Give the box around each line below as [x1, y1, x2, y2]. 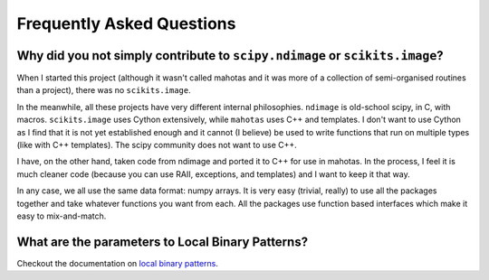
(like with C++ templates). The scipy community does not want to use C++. [16, 140, 298, 151]
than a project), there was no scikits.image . [16, 85, 191, 96]
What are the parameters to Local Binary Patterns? [16, 234, 308, 249]
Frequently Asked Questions [16, 14, 236, 33]
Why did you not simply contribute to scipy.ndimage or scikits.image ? [16, 48, 444, 63]
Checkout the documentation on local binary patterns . [16, 257, 219, 268]
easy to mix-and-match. [16, 210, 107, 221]
